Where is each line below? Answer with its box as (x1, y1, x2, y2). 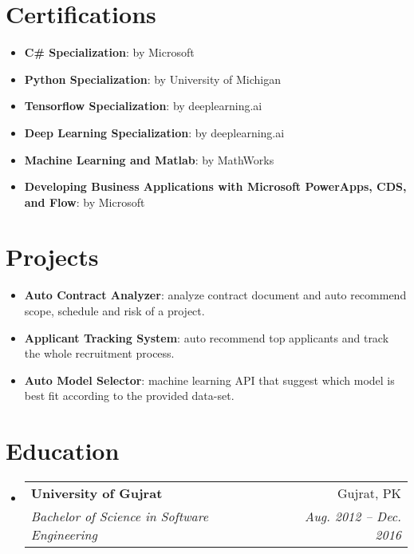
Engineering (30, 525, 97, 544)
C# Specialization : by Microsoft (24, 44, 195, 61)
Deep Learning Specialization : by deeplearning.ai (24, 124, 285, 140)
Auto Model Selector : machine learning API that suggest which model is (24, 371, 395, 388)
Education (6, 434, 120, 467)
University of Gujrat (30, 484, 163, 503)
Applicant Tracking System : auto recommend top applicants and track (24, 329, 389, 346)
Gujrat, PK (337, 484, 401, 503)
